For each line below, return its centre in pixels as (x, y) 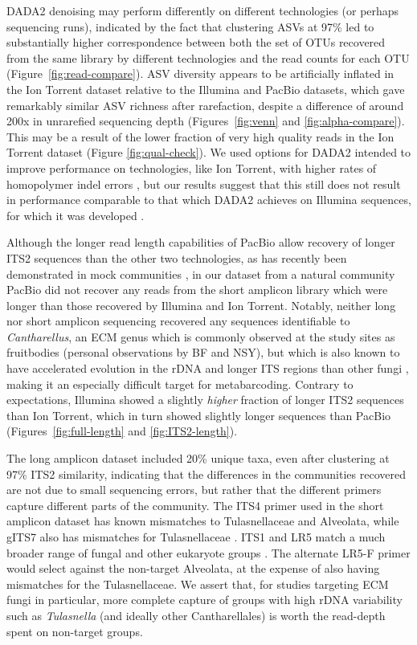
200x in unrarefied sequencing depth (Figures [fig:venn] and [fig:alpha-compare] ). (206, 121)
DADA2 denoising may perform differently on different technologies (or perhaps (203, 10)
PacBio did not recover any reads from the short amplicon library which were (197, 290)
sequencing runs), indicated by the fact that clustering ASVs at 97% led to (190, 26)
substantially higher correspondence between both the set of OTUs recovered (196, 42)
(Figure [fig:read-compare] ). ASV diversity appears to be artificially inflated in (200, 73)
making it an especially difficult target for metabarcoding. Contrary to (180, 384)
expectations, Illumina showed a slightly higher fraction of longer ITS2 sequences (205, 400)
